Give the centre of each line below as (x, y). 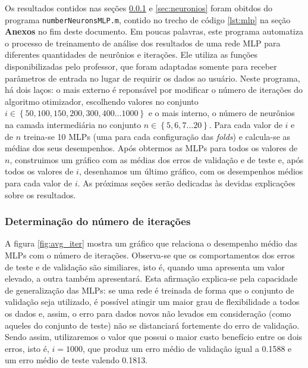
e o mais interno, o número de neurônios (221, 113)
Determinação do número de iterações (98, 221)
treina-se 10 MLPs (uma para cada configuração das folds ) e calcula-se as (157, 136)
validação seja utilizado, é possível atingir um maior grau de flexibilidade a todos (152, 302)
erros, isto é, (27, 348)
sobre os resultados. (40, 194)
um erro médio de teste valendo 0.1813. (76, 360)
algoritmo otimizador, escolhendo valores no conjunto (102, 101)
